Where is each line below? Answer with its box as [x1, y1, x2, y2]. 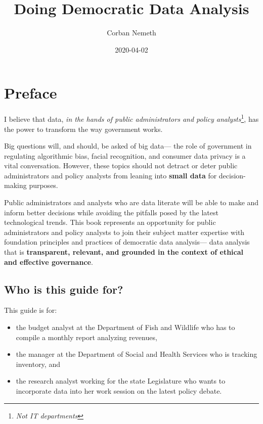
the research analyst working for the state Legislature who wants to [16, 375, 226, 386]
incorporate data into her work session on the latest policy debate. [16, 385, 222, 396]
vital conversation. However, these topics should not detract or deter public [4, 160, 238, 171]
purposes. [29, 180, 58, 191]
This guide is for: [4, 305, 57, 315]
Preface [4, 82, 57, 103]
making [4, 180, 27, 191]
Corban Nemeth [107, 27, 156, 38]
